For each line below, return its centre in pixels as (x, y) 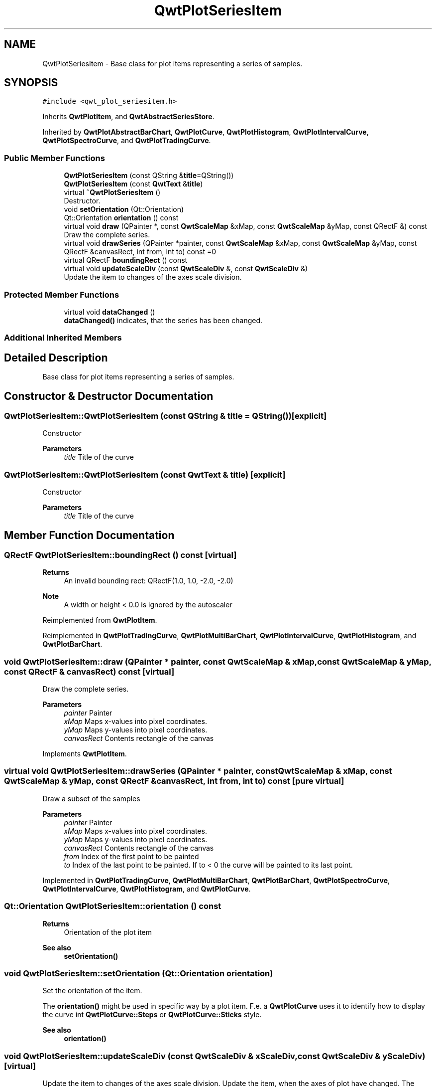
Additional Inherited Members (63, 338)
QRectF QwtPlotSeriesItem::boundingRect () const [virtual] (120, 555)
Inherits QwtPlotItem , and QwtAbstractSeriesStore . (128, 117)
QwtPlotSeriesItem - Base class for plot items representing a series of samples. (172, 63)
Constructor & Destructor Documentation (109, 396)
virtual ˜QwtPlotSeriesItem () (112, 192)
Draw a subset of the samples (91, 798)
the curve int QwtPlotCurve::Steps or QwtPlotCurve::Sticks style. (152, 1015)
